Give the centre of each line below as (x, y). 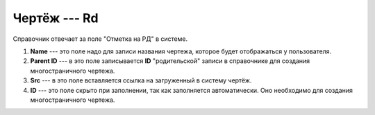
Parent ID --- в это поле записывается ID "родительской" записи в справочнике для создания (170, 61)
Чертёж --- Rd (56, 18)
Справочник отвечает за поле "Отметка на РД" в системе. (100, 39)
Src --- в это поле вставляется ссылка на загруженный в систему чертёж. (141, 80)
